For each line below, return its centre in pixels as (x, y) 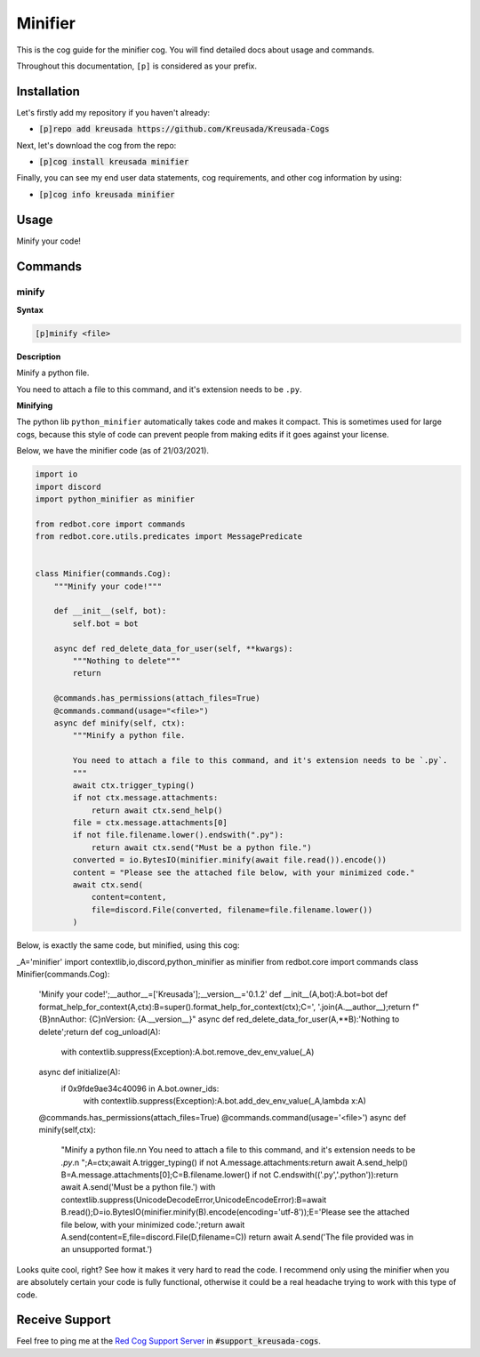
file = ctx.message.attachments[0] (150, 823)
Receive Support (64, 1320)
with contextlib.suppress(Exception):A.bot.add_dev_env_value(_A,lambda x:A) (224, 1101)
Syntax (30, 309)
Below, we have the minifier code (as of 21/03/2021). (112, 451)
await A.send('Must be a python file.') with (138, 1187)
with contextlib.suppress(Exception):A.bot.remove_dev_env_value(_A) (188, 1052)
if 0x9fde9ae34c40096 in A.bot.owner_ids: (140, 1088)
